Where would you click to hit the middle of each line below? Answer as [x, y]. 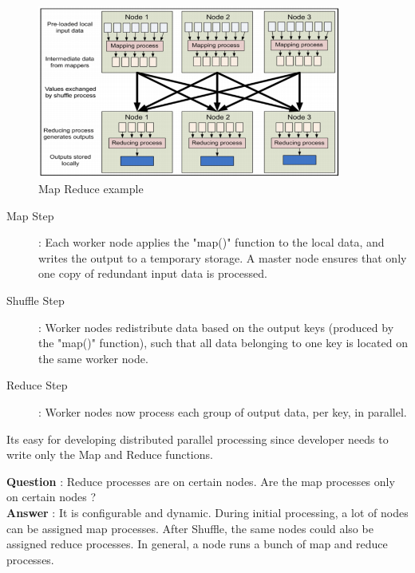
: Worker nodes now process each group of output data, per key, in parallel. [223, 411]
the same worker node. [93, 358]
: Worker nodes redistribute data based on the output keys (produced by [216, 327]
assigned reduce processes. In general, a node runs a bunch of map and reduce [197, 544]
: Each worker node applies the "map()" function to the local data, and [211, 242]
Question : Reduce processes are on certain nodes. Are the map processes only [201, 481]
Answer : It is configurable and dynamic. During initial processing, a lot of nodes [207, 512]
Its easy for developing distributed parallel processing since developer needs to [198, 439]
